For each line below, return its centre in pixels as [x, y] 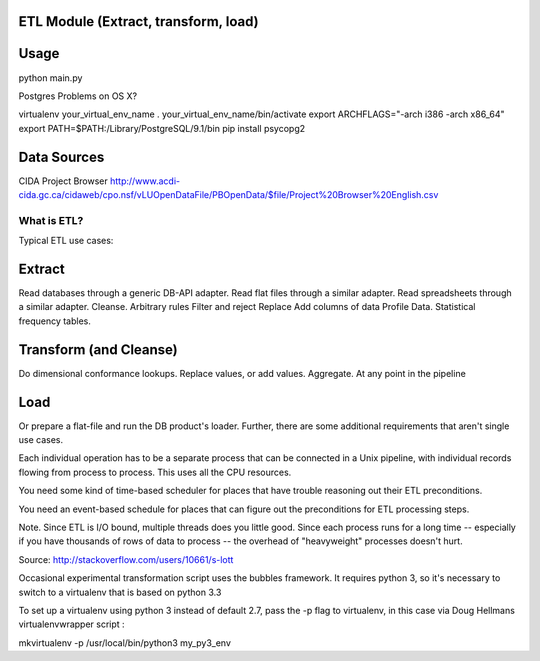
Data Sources [61, 156]
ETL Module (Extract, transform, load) [138, 21]
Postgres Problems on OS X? [78, 96]
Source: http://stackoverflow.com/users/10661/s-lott [126, 559]
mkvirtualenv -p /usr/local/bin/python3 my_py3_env [125, 642]
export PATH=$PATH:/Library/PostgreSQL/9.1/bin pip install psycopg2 [162, 128]
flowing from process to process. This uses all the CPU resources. [155, 472]
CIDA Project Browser [63, 181]
